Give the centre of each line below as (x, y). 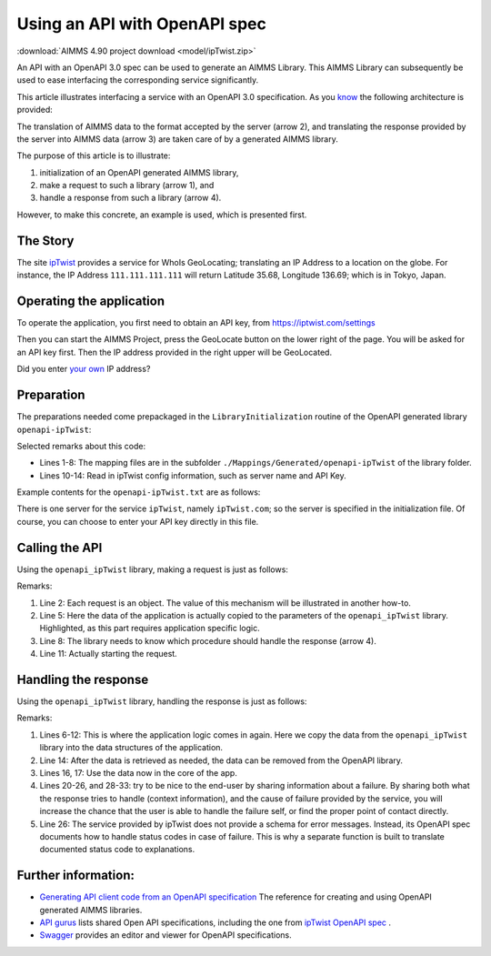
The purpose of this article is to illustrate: (94, 156)
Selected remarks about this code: (81, 446)
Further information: (76, 875)
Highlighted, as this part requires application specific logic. (150, 629)
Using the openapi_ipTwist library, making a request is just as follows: (152, 569)
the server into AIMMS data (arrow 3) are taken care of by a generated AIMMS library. (177, 139)
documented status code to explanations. (117, 850)
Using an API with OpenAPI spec (142, 24)
